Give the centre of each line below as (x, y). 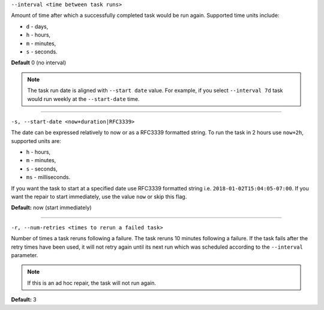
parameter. (25, 255)
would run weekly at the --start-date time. (83, 99)
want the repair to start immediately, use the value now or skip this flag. (99, 197)
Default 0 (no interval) (39, 62)
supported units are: (36, 141)
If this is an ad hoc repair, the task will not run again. (91, 283)
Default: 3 (24, 300)
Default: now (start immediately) (52, 208)
